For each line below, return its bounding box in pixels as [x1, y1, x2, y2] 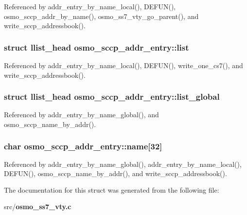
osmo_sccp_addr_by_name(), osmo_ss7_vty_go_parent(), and [4, 11, 199, 21]
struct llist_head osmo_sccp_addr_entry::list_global [4, 90, 220, 103]
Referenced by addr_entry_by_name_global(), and [4, 109, 159, 120]
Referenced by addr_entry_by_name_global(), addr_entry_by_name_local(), [4, 159, 242, 169]
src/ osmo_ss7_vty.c [4, 201, 71, 211]
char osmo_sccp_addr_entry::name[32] [4, 140, 162, 152]
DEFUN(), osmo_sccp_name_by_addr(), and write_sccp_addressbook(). [4, 168, 227, 179]
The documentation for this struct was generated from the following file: [4, 185, 219, 195]
